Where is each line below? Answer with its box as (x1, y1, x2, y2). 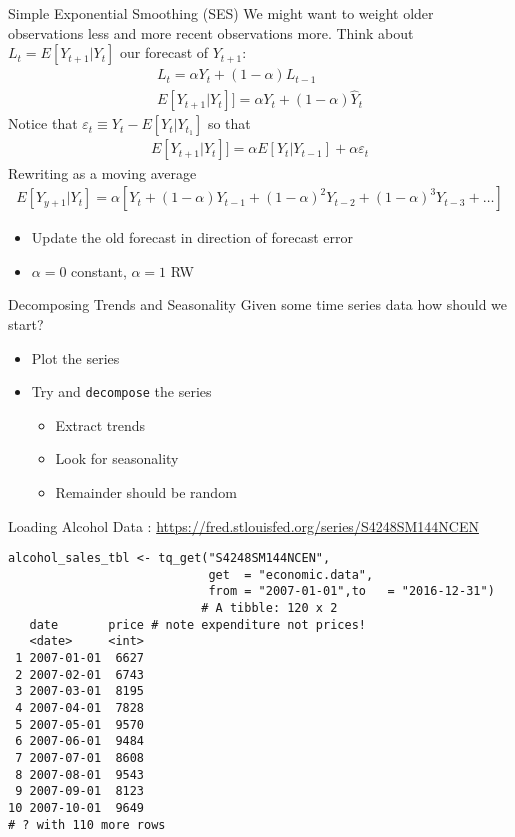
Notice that (8, 113, 78, 134)
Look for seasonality (55, 448, 179, 469)
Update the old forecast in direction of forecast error (31, 227, 354, 248)
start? (8, 313, 44, 334)
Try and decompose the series (31, 381, 212, 402)
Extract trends (55, 414, 146, 435)
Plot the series (31, 347, 120, 368)
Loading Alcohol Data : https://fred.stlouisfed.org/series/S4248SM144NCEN (8, 515, 479, 536)
